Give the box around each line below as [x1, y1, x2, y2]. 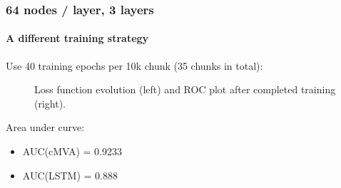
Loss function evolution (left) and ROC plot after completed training [34, 82, 336, 97]
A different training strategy [6, 31, 149, 46]
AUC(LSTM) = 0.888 [22, 167, 118, 182]
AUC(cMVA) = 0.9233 [22, 144, 123, 159]
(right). [34, 95, 66, 110]
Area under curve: [6, 120, 85, 135]
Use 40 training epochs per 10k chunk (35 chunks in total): [6, 58, 263, 73]
